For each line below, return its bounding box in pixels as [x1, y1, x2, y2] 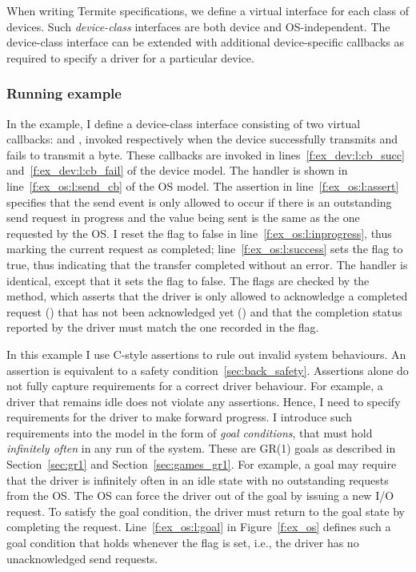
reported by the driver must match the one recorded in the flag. [6, 319, 319, 336]
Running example [6, 83, 122, 103]
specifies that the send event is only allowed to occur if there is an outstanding [6, 193, 392, 210]
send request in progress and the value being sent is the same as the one [6, 209, 360, 226]
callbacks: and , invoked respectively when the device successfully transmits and [6, 131, 398, 147]
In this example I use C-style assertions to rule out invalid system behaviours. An [6, 345, 406, 362]
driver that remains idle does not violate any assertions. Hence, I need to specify [6, 393, 401, 409]
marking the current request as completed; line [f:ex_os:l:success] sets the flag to [6, 240, 403, 257]
